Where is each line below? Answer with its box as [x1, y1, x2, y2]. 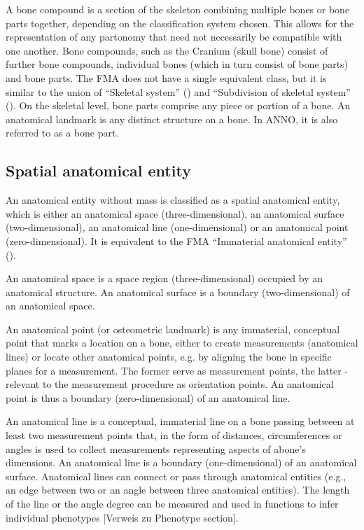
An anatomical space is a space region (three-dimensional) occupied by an [6, 271, 323, 286]
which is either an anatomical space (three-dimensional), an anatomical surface [6, 206, 344, 221]
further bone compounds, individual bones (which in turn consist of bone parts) [6, 57, 349, 71]
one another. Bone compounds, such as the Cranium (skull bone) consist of [6, 43, 328, 57]
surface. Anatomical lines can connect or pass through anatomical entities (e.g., [6, 468, 346, 483]
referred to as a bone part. [6, 125, 119, 140]
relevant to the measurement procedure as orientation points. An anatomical [6, 377, 334, 391]
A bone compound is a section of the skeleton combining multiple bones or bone [6, 2, 350, 16]
